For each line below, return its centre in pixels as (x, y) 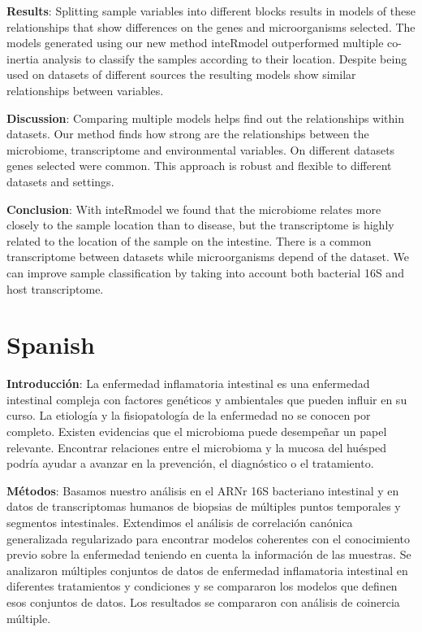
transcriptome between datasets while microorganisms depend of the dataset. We (208, 257)
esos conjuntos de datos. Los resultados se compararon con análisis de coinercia (203, 601)
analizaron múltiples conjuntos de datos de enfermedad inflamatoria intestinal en (207, 570)
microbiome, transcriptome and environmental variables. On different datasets (201, 149)
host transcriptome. (55, 288)
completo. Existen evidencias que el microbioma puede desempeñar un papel (197, 431)
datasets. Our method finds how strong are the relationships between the (188, 134)
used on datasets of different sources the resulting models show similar (181, 74)
